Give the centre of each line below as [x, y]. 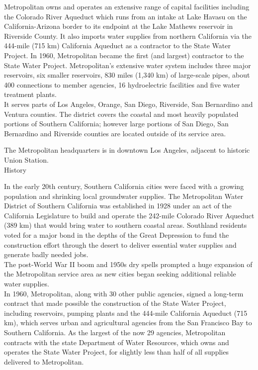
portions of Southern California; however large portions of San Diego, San [116, 124]
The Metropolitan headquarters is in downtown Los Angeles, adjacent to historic [127, 150]
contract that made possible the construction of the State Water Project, [115, 303]
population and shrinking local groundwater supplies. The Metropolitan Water [124, 196]
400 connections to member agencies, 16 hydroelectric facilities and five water [122, 84]
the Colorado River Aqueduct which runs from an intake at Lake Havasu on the [126, 16]
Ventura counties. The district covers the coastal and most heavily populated [121, 114]
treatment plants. [30, 94]
